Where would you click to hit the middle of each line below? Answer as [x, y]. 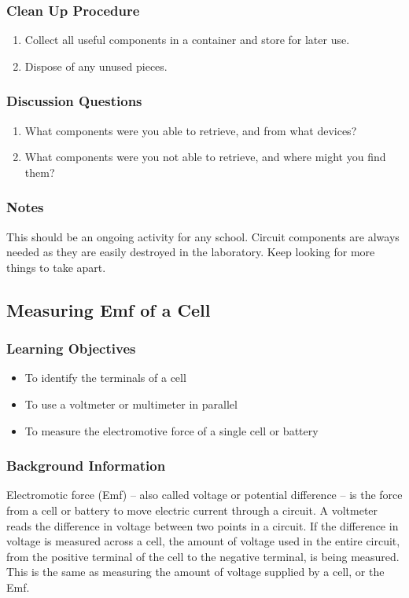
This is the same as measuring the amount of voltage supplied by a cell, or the [195, 572]
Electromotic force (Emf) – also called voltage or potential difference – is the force [204, 495]
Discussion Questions [74, 101]
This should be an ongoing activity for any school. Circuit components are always [203, 236]
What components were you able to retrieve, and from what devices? [191, 130]
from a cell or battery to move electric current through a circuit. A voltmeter [192, 510]
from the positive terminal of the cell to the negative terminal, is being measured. [203, 556]
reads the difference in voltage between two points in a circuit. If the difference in [203, 525]
